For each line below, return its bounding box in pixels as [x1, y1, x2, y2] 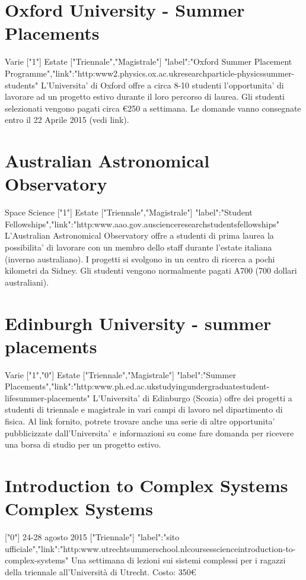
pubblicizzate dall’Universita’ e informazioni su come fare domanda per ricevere [5, 426, 294, 439]
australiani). [5, 275, 49, 288]
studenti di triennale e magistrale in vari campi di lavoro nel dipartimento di [5, 403, 283, 416]
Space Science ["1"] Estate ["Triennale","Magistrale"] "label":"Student [5, 206, 253, 218]
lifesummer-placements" [5, 391, 90, 404]
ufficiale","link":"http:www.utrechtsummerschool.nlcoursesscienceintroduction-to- [5, 542, 296, 554]
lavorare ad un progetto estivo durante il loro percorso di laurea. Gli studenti [5, 90, 285, 103]
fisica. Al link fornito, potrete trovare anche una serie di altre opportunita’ [5, 415, 275, 427]
